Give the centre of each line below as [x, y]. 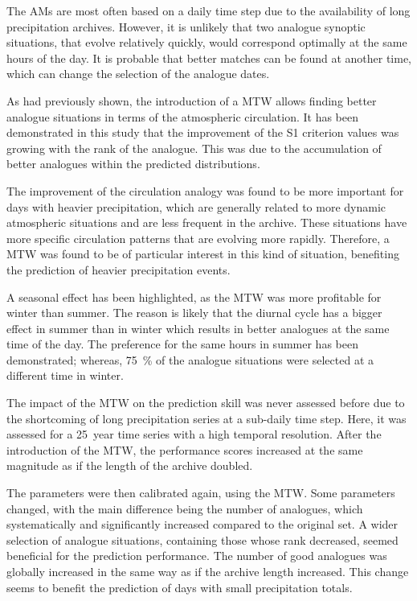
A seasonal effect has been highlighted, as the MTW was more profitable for [194, 296]
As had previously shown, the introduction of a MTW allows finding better [192, 100]
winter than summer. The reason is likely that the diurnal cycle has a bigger [194, 313]
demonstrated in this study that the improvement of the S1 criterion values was [203, 132]
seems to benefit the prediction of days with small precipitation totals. [180, 587]
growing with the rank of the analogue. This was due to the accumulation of [194, 148]
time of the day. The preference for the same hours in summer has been [182, 344]
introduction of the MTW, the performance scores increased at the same [185, 449]
